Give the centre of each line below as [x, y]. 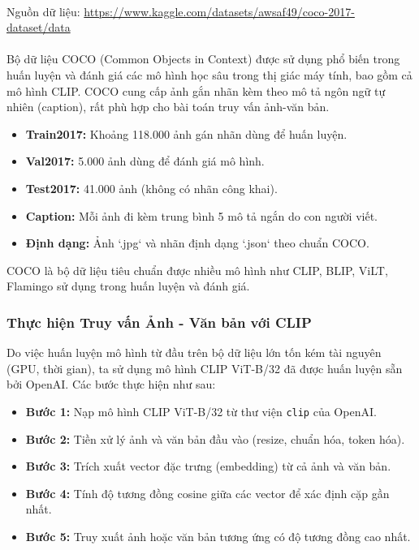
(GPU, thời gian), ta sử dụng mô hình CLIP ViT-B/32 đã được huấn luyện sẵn [205, 368]
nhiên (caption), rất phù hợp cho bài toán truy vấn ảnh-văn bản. [168, 107]
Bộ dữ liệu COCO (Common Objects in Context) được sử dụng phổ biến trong [203, 59]
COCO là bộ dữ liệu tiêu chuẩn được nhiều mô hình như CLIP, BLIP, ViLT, [197, 270]
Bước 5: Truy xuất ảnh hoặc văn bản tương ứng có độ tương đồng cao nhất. [218, 536]
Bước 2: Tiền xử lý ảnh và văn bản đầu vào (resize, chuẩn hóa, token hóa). [215, 438]
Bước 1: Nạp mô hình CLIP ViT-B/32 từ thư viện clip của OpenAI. [201, 411]
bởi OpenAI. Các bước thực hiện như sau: [111, 384]
